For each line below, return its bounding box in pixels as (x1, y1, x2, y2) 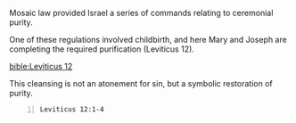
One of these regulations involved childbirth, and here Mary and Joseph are (9, 35, 287, 45)
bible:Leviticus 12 (9, 61, 73, 71)
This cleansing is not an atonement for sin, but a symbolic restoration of (9, 78, 274, 88)
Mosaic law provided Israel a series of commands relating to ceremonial (9, 8, 274, 18)
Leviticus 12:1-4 (39, 105, 104, 114)
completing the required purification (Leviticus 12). (9, 44, 194, 54)
